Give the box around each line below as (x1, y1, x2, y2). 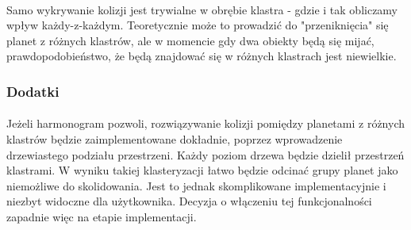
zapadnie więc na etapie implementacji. (6, 208, 197, 224)
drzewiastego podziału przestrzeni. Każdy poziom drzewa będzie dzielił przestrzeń (6, 146, 405, 163)
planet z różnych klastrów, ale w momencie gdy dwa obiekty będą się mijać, (6, 32, 375, 48)
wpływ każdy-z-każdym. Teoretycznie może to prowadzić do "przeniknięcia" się (6, 17, 389, 33)
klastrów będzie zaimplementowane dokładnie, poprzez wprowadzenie (6, 131, 343, 147)
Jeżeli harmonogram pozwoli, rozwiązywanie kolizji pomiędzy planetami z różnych (6, 115, 405, 132)
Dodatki (6, 81, 60, 101)
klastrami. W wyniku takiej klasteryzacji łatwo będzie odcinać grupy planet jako (6, 162, 398, 178)
